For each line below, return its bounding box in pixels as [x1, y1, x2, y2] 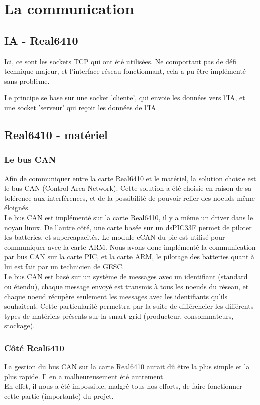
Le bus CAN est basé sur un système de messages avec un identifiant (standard [4, 271, 248, 282]
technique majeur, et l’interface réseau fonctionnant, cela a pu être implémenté [4, 66, 246, 76]
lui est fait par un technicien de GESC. [4, 261, 124, 272]
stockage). [4, 320, 35, 331]
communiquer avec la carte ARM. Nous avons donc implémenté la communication [4, 241, 256, 252]
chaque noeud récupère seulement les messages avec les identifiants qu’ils [4, 291, 228, 301]
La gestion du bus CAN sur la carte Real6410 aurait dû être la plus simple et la [4, 361, 250, 372]
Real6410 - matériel [4, 126, 108, 142]
